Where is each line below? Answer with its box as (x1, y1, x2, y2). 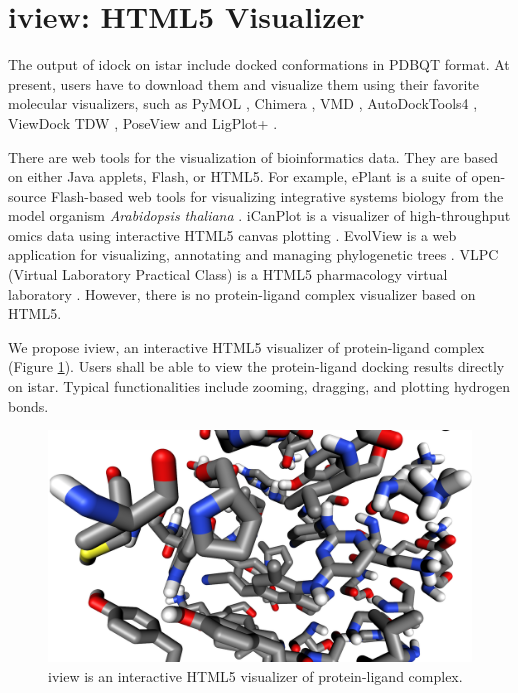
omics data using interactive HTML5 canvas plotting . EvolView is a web (8, 224, 457, 245)
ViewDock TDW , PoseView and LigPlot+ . (8, 112, 278, 133)
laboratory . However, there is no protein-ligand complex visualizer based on (8, 283, 476, 304)
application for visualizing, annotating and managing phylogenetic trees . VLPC (8, 244, 499, 265)
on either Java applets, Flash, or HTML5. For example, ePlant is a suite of (8, 166, 467, 187)
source (8, 185, 47, 206)
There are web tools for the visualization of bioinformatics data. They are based (8, 146, 499, 167)
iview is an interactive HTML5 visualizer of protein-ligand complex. (48, 665, 463, 686)
